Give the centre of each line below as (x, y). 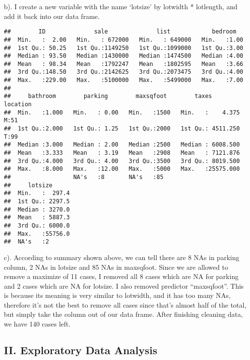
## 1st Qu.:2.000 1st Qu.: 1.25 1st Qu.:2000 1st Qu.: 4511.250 (122, 129)
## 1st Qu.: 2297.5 (37, 201)
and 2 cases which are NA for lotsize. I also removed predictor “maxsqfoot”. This (124, 286)
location (18, 105)
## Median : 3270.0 (37, 209)
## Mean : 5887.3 (37, 218)
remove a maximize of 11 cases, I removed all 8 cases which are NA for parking (121, 276)
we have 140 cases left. (37, 324)
